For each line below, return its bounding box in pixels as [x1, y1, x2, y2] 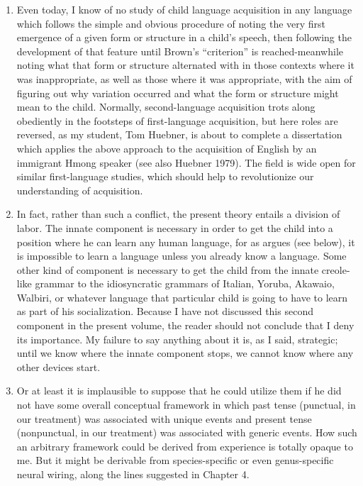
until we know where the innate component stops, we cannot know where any [16, 346, 354, 360]
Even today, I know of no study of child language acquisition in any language [16, 2, 352, 16]
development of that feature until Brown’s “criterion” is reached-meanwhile [16, 43, 343, 58]
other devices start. [16, 359, 101, 374]
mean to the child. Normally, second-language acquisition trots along [16, 99, 315, 114]
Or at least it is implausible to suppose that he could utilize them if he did [16, 383, 342, 398]
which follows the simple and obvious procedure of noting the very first [16, 16, 326, 31]
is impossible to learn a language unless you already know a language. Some [16, 248, 347, 263]
